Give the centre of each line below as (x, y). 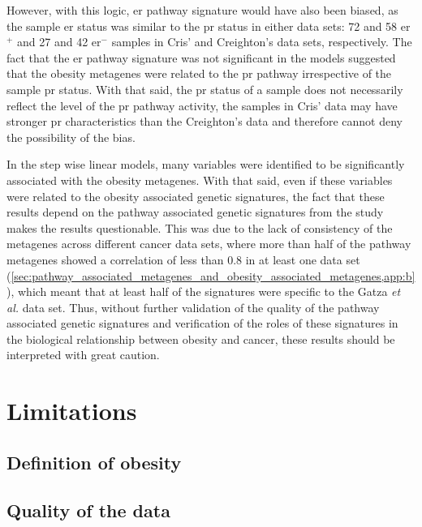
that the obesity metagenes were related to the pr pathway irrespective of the (199, 73)
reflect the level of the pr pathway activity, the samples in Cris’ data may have (202, 105)
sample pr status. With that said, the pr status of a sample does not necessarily (205, 89)
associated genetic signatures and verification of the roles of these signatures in (202, 323)
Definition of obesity (94, 462)
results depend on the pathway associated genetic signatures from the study (195, 212)
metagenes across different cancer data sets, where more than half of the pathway (209, 244)
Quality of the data (88, 510)
